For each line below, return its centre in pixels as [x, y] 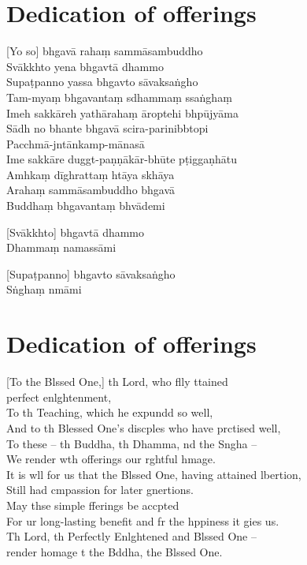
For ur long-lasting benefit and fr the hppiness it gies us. [143, 520]
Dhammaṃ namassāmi [61, 247]
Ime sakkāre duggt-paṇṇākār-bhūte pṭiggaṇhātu [122, 159]
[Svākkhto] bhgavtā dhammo [76, 232]
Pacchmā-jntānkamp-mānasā [76, 143]
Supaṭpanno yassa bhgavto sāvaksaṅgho [102, 82]
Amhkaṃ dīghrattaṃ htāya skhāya [91, 174]
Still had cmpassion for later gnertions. [100, 490]
